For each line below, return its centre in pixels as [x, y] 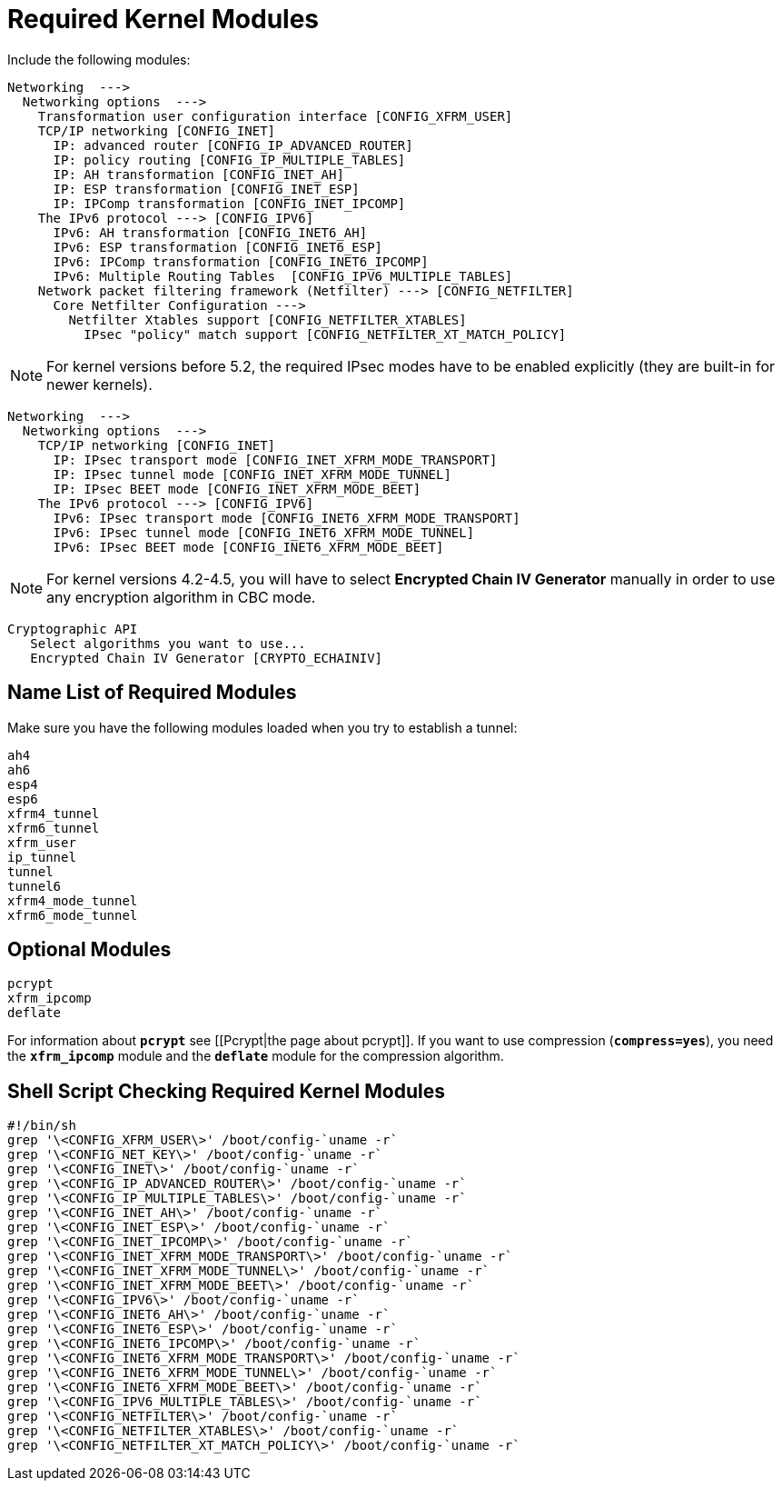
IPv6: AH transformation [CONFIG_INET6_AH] [210, 232]
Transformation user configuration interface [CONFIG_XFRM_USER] [275, 116]
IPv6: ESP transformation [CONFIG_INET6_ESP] [218, 247]
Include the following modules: [99, 59]
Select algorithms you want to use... [168, 643]
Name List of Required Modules [152, 693]
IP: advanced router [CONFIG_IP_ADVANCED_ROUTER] [233, 145]
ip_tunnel [42, 857]
